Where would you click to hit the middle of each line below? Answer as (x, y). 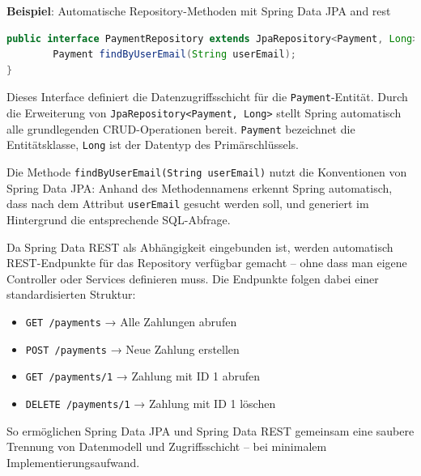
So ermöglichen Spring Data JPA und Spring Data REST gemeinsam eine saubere (210, 430)
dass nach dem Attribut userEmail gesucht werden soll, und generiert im (188, 204)
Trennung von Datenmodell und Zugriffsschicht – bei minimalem (167, 446)
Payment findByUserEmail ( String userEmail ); (174, 55)
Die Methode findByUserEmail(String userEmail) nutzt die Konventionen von (207, 172)
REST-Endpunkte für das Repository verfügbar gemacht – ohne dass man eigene (207, 263)
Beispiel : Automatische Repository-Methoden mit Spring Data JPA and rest (199, 11)
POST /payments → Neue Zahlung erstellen (132, 348)
